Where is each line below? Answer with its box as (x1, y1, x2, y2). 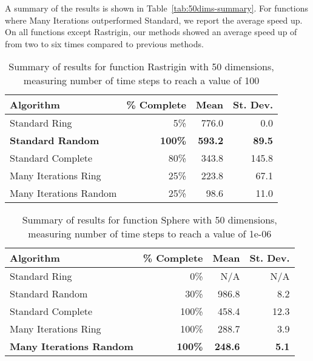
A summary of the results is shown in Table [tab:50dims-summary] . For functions (5, 2, 308, 14)
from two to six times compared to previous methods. (5, 37, 204, 50)
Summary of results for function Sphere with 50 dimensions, (22, 213, 277, 227)
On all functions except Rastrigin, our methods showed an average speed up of (5, 25, 297, 38)
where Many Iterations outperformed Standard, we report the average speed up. (5, 13, 303, 26)
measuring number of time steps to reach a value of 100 (23, 73, 260, 88)
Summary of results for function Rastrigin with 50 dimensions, (8, 59, 274, 74)
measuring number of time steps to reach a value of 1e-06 (28, 227, 272, 241)
